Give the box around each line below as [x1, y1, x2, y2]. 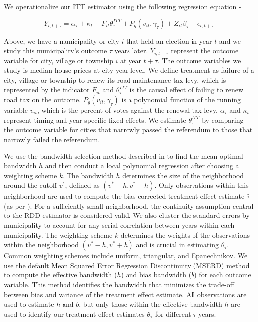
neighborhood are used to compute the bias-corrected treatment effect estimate [4, 191, 245, 201]
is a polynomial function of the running [121, 94, 241, 105]
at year [120, 55, 141, 65]
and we [219, 35, 241, 46]
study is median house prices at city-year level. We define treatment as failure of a [4, 65, 254, 75]
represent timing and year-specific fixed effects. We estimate [4, 114, 186, 125]
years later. [114, 45, 148, 55]
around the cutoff [4, 180, 57, 190]
